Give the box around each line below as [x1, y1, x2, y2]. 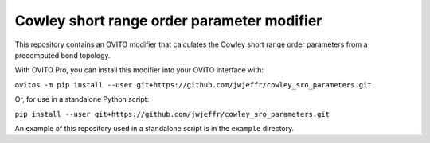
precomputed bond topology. [14, 50, 111, 60]
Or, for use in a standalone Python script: [14, 95, 150, 104]
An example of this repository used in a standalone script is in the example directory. [14, 123, 295, 133]
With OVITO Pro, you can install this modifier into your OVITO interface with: [14, 65, 264, 75]
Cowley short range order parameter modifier [14, 12, 322, 29]
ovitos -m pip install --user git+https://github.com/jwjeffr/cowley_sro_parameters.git [14, 80, 372, 89]
